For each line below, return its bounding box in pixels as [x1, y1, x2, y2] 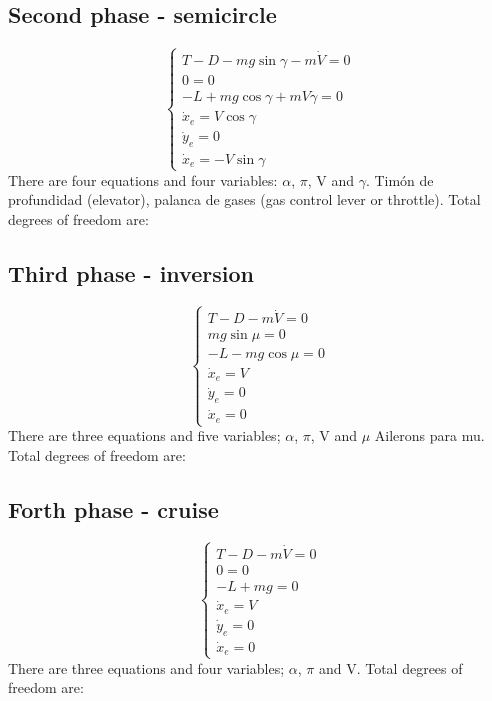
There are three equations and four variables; [8, 657, 285, 678]
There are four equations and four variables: [8, 169, 278, 190]
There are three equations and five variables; [8, 425, 281, 446]
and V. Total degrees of [318, 657, 463, 678]
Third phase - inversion [8, 257, 254, 288]
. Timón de [365, 169, 434, 190]
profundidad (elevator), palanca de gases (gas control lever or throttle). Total [8, 189, 481, 210]
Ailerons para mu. [374, 425, 485, 446]
